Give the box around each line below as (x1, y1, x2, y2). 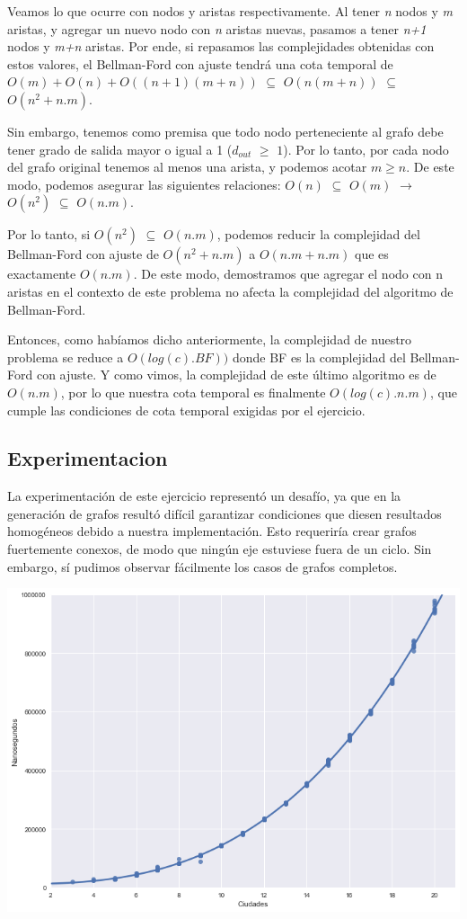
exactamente (7, 264, 76, 283)
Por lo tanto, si (7, 225, 91, 244)
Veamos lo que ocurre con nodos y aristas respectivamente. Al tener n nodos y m (7, 2, 453, 20)
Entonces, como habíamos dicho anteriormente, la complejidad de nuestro (7, 330, 412, 349)
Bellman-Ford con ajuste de (7, 245, 159, 263)
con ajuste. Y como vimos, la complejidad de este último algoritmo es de (36, 365, 436, 384)
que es (355, 245, 389, 263)
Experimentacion (7, 444, 168, 472)
